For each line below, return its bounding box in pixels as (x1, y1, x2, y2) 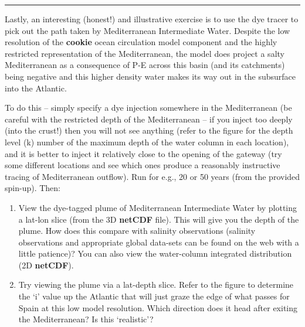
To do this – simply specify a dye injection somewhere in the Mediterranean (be (5, 101, 292, 114)
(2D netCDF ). (18, 258, 74, 271)
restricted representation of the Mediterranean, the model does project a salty (5, 47, 284, 59)
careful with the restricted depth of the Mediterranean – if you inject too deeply (5, 113, 293, 125)
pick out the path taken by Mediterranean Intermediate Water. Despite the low (5, 24, 290, 36)
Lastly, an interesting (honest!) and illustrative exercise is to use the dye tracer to (5, 13, 299, 25)
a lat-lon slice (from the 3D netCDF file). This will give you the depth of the (18, 213, 299, 225)
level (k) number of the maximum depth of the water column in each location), (5, 135, 289, 148)
